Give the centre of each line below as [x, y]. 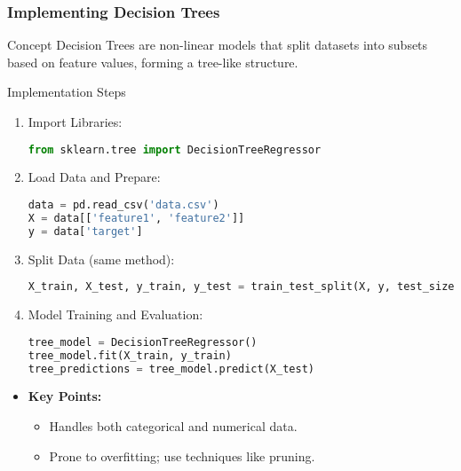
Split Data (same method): [101, 259]
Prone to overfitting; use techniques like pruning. [182, 455]
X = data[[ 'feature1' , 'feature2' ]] [136, 218]
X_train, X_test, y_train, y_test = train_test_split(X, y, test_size [241, 287]
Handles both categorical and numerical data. [173, 425]
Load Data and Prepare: [94, 177]
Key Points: [65, 396]
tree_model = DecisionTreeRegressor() [143, 342]
